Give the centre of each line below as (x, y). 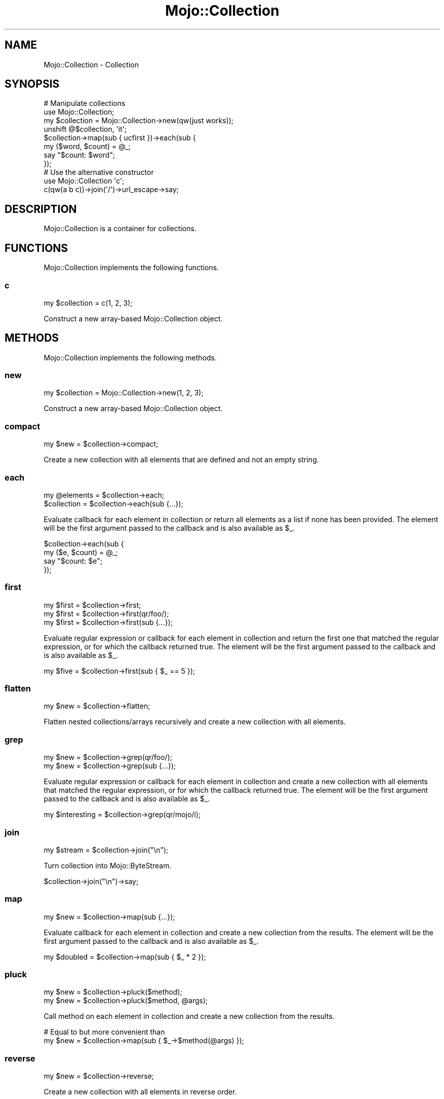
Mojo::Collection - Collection (91, 64)
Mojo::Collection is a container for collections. (120, 229)
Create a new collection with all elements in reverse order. (140, 1092)
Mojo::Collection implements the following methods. (130, 357)
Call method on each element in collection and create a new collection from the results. (189, 1016)
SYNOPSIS (32, 84)
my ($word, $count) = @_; (87, 146)
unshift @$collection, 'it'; (85, 129)
